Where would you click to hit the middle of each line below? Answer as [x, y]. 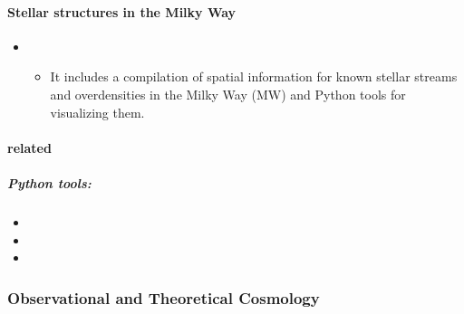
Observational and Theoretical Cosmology [164, 297]
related [29, 147]
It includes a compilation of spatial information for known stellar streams [254, 76]
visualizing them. [97, 112]
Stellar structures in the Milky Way [122, 11]
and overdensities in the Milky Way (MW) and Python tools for [228, 94]
